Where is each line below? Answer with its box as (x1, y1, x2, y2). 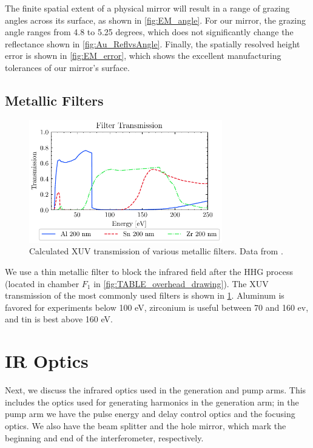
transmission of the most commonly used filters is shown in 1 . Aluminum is (5, 289, 284, 302)
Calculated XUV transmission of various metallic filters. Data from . (29, 245, 283, 257)
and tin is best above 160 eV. (5, 313, 113, 325)
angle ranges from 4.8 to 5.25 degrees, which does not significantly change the (5, 25, 294, 38)
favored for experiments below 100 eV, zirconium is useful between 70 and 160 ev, (5, 300, 309, 313)
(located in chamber (5, 277, 79, 290)
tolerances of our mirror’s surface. (5, 61, 130, 73)
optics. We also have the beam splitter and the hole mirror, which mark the (5, 419, 286, 432)
